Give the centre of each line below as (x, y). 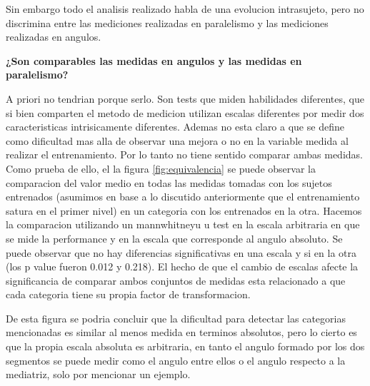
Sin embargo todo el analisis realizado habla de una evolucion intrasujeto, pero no (185, 9)
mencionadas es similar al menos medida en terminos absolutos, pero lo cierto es (181, 332)
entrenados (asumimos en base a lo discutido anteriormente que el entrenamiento (183, 197)
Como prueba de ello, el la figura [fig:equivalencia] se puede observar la (161, 168)
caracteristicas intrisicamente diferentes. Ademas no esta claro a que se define (175, 127)
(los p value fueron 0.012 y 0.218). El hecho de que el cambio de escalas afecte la (182, 266)
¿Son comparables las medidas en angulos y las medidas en (154, 60)
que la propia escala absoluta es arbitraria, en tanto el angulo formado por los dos (185, 346)
